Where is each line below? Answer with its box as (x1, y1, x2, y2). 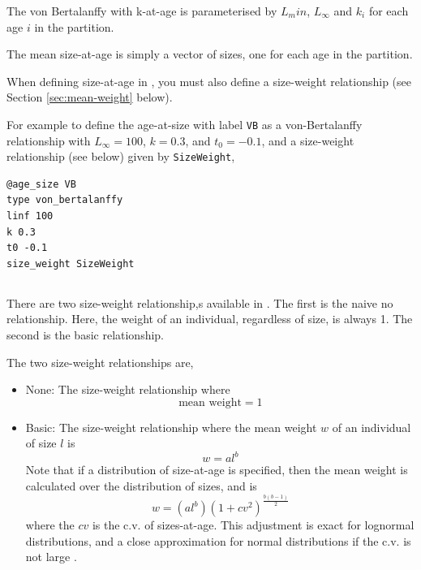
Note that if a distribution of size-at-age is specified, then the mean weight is (25, 461, 408, 478)
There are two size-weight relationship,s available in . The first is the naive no (6, 294, 393, 311)
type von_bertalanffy (6, 194, 123, 206)
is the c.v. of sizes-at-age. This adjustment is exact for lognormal (92, 516, 415, 533)
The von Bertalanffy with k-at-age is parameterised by (6, 2, 277, 19)
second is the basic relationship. (6, 326, 165, 343)
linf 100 (6, 210, 54, 222)
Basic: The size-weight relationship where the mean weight (25, 418, 317, 435)
